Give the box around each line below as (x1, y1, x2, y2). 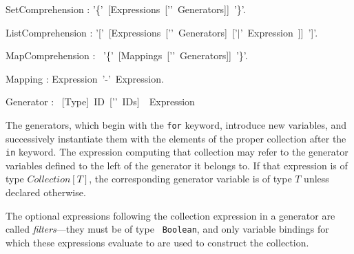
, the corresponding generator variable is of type (89, 171, 292, 186)
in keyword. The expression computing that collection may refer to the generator (6, 145, 348, 159)
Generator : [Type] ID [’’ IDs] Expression (6, 94, 195, 109)
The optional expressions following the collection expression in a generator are (6, 208, 335, 222)
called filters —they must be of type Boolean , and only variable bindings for (6, 222, 329, 236)
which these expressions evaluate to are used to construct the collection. (6, 235, 309, 249)
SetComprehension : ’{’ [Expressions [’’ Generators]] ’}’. (6, 2, 246, 16)
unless (304, 171, 329, 186)
